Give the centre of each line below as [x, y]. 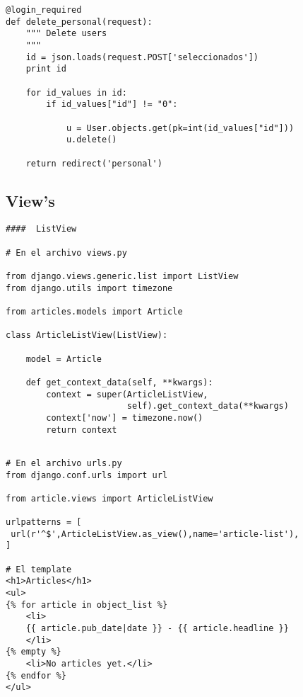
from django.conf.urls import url [87, 475]
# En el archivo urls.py [64, 463]
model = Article [64, 359]
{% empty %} [34, 652]
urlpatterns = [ [44, 522]
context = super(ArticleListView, [127, 394]
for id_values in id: [76, 92]
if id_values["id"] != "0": [112, 104]
